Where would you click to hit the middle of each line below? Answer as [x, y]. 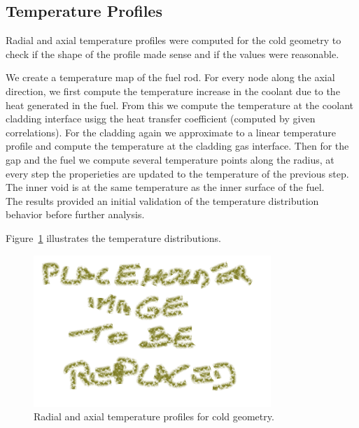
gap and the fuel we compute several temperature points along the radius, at [170, 159]
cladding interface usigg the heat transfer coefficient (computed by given [161, 119]
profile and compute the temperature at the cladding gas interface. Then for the [177, 146]
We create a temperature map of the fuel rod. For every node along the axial [170, 77]
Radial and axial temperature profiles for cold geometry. [154, 416]
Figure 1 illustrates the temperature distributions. [113, 237]
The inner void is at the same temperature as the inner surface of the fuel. [165, 187]
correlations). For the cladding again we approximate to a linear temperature [171, 132]
